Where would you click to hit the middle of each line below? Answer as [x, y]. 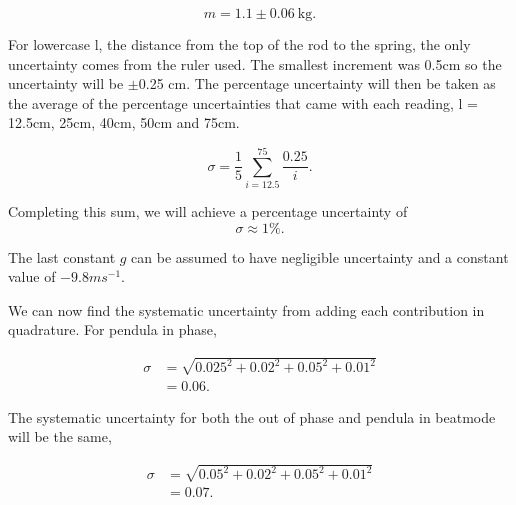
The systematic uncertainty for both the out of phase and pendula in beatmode [252, 416]
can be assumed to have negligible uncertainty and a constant [320, 256]
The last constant [62, 256]
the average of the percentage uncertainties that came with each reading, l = [243, 102]
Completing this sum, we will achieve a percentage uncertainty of [208, 211]
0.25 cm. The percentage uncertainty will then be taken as [317, 83]
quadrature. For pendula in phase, [112, 329]
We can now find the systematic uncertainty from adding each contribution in [246, 309]
